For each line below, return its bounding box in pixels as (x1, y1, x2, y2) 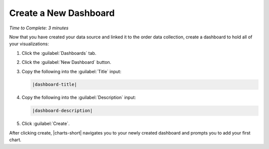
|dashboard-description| (32, 108, 93, 114)
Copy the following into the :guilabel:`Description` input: (21, 95, 136, 101)
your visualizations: (9, 41, 49, 47)
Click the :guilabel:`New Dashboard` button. (21, 59, 112, 65)
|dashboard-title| (32, 82, 77, 87)
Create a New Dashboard (9, 7, 115, 18)
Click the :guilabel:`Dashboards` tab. (21, 50, 97, 56)
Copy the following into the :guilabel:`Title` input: (21, 68, 122, 74)
